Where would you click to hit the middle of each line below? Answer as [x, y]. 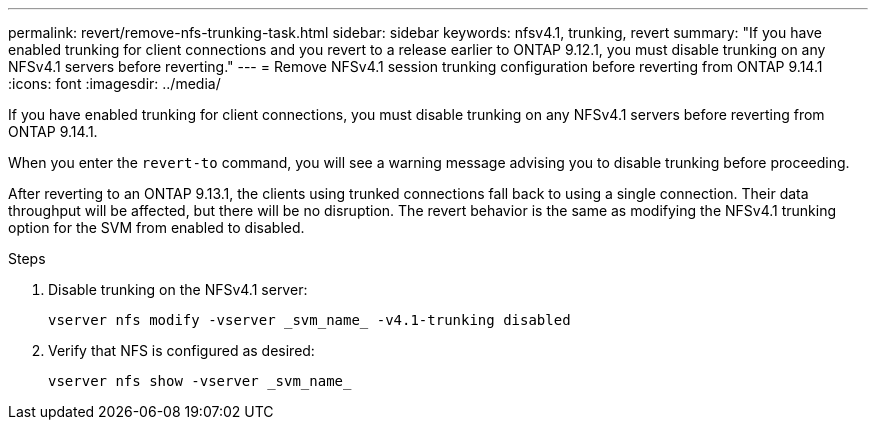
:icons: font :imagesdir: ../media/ [114, 83]
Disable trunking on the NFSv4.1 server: [178, 289]
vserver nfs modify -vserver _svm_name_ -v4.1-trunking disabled [309, 320]
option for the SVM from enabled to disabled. [156, 227]
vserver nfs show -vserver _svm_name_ [200, 381]
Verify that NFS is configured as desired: [181, 350]
